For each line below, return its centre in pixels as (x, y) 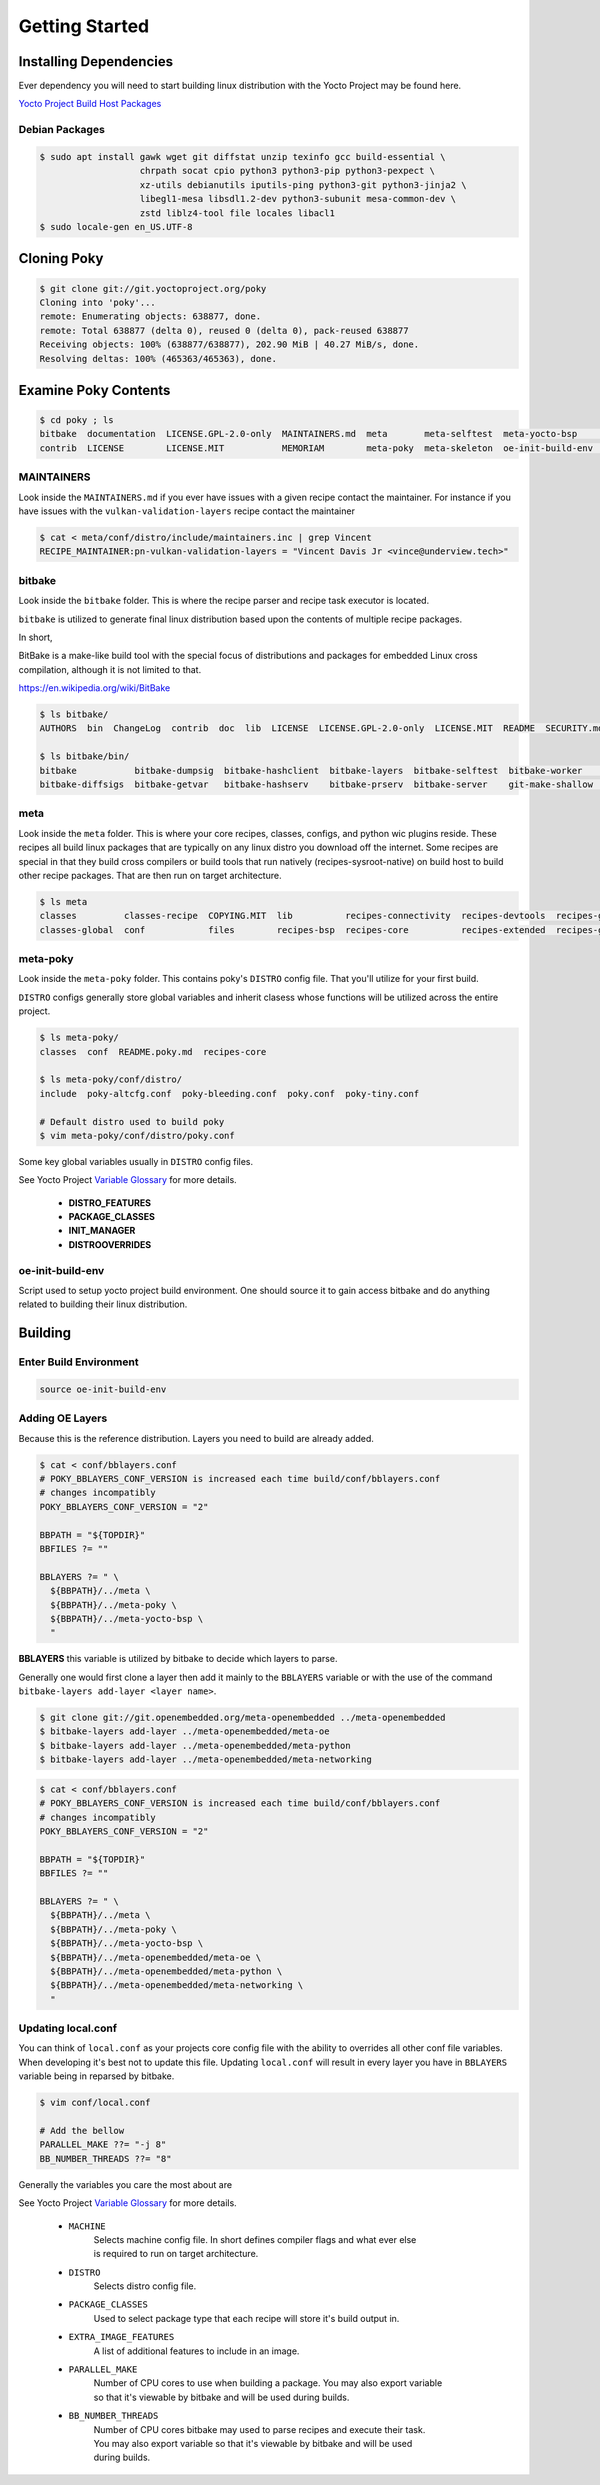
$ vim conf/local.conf (95, 2103)
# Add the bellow (82, 2130)
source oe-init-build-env (103, 1389)
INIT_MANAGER (102, 1231)
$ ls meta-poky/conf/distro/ (111, 1079)
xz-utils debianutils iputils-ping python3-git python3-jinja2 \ (303, 184)
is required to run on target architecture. (176, 2254)
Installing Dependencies (96, 61)
